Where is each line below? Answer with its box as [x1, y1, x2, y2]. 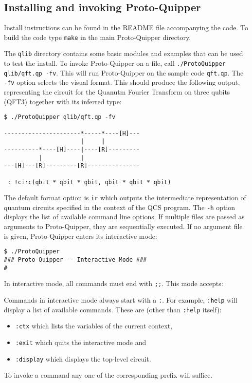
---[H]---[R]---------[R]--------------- [4, 162, 140, 170]
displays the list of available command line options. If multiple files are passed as [4, 211, 245, 222]
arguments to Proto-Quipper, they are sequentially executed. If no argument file [4, 221, 243, 231]
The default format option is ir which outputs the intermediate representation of [4, 192, 246, 203]
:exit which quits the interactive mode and [15, 337, 146, 347]
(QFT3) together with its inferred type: [4, 96, 122, 106]
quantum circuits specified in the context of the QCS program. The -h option [4, 202, 235, 212]
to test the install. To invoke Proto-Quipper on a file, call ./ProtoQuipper [4, 58, 226, 68]
